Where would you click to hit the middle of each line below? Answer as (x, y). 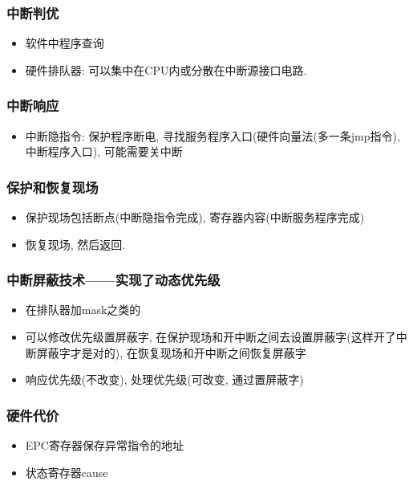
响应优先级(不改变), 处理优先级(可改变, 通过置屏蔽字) (164, 379)
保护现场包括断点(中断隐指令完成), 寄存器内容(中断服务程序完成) (195, 217)
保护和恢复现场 (53, 187)
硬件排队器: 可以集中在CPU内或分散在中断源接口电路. (166, 69)
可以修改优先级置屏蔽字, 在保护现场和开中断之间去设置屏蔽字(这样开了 (211, 337)
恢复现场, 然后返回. (75, 244)
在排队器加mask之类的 (83, 310)
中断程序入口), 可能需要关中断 (104, 151)
